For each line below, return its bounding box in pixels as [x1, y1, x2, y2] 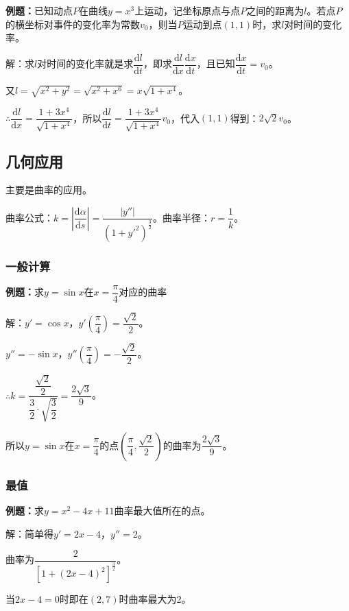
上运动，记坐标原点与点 [134, 3, 241, 17]
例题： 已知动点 [5, 3, 73, 17]
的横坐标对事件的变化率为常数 [5, 16, 140, 31]
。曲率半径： [152, 210, 210, 224]
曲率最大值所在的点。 [114, 503, 210, 517]
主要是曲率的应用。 [5, 182, 92, 197]
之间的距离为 [246, 3, 304, 17]
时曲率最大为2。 [119, 592, 191, 606]
